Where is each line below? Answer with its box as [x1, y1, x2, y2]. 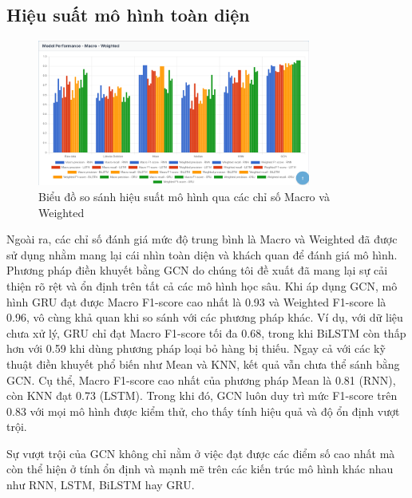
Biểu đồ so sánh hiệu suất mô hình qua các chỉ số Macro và [38, 188, 330, 204]
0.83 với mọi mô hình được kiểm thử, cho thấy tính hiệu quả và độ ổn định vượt [6, 402, 400, 419]
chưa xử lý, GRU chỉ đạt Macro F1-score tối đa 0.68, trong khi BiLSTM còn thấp [6, 324, 406, 341]
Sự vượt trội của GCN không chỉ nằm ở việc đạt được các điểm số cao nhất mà [6, 445, 395, 461]
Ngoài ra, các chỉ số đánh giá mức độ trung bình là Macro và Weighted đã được [6, 231, 398, 247]
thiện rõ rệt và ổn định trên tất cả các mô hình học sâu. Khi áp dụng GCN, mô [6, 277, 398, 294]
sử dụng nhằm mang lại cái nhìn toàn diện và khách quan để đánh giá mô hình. [6, 246, 398, 263]
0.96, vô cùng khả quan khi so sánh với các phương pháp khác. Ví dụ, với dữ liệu [6, 309, 403, 326]
